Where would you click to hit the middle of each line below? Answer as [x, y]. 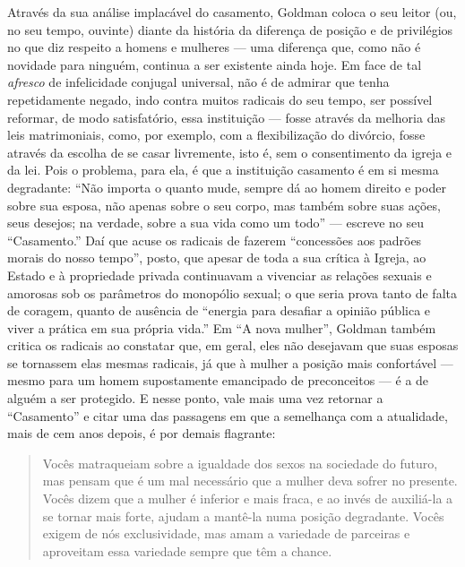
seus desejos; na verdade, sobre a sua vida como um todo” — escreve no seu [215, 223]
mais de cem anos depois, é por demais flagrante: [142, 433]
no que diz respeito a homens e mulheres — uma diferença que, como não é [214, 47]
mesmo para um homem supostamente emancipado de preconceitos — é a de [218, 380]
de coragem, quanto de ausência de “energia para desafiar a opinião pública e [219, 310]
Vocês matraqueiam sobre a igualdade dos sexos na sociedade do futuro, [240, 463]
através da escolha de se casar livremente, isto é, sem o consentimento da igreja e [230, 152]
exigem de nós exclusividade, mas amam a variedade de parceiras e [226, 533]
